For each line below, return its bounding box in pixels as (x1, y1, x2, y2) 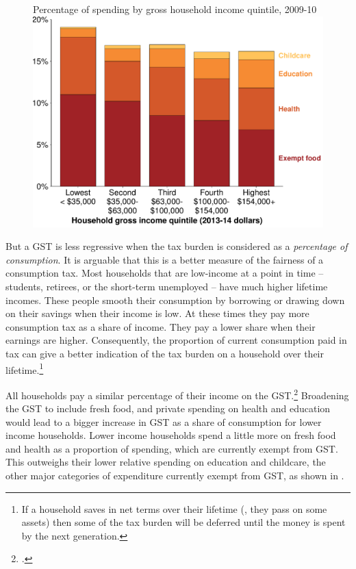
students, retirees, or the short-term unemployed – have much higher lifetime (5, 279, 328, 294)
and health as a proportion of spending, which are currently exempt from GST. (5, 441, 338, 455)
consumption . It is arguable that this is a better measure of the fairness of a (5, 252, 324, 266)
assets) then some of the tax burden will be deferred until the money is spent (21, 515, 346, 529)
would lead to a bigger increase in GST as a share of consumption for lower (5, 414, 322, 429)
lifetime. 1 (5, 360, 44, 377)
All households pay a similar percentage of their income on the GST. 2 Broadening (5, 385, 349, 402)
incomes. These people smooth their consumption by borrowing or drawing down (5, 292, 345, 307)
